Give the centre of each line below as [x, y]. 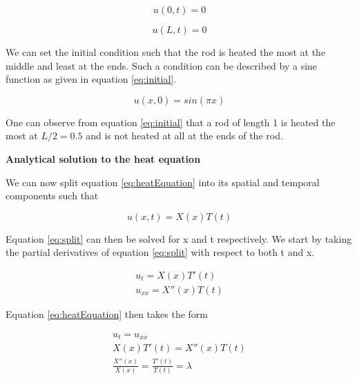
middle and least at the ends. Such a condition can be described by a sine [162, 65]
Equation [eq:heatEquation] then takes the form [107, 314]
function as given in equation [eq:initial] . [91, 79]
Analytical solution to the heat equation [103, 158]
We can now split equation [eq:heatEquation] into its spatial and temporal [163, 182]
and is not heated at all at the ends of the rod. [184, 136]
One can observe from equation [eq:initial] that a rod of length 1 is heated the [171, 122]
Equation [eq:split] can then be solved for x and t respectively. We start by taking [179, 238]
